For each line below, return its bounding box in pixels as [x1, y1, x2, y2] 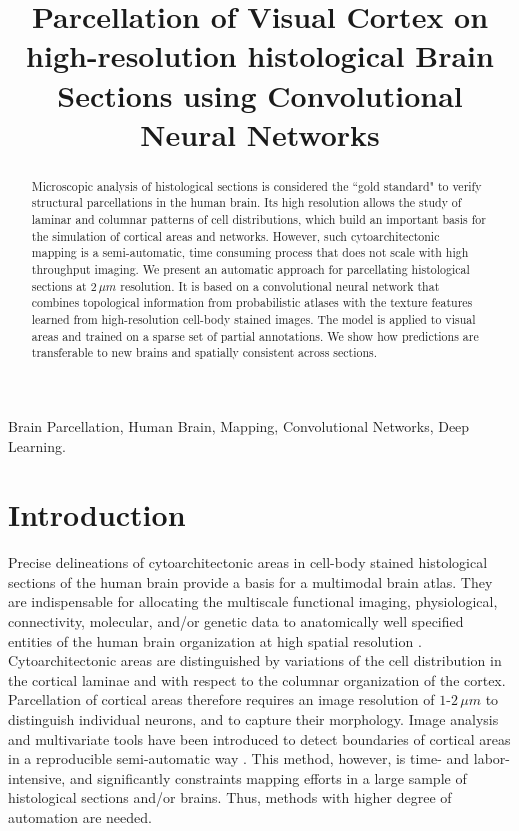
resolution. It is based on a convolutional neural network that [120, 277, 440, 294]
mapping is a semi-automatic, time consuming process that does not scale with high [31, 244, 469, 261]
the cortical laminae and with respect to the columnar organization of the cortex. [8, 669, 506, 690]
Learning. [8, 435, 66, 456]
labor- [473, 748, 511, 769]
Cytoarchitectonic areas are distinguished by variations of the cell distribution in [8, 650, 502, 671]
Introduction [8, 494, 186, 535]
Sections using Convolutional [57, 74, 463, 115]
